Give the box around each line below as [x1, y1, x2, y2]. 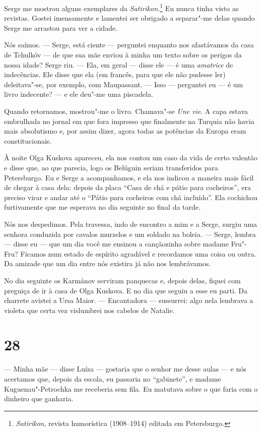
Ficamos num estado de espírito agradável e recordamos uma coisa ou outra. [20, 248, 256, 259]
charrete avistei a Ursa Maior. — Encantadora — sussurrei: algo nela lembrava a [4, 295, 253, 305]
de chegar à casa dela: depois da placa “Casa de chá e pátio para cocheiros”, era [4, 182, 251, 193]
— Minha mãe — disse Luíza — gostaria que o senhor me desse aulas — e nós [4, 363, 246, 374]
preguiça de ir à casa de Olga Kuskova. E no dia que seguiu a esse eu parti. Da [4, 285, 248, 295]
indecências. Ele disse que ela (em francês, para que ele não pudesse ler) [4, 69, 226, 80]
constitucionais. [4, 135, 52, 146]
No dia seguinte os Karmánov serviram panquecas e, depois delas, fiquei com [4, 275, 241, 285]
